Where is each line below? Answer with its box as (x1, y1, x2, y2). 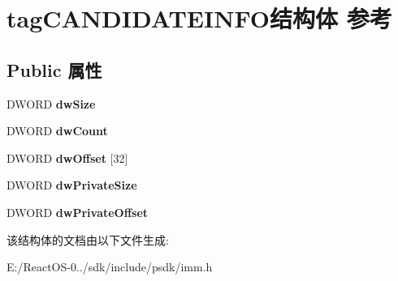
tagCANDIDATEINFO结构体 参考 (6, 2, 392, 35)
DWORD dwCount (6, 122, 108, 139)
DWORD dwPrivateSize (6, 177, 137, 194)
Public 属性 (6, 57, 102, 82)
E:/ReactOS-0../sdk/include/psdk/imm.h (6, 258, 213, 275)
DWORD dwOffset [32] (6, 149, 128, 166)
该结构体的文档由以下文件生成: (6, 231, 169, 248)
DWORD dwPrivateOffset (6, 203, 149, 220)
